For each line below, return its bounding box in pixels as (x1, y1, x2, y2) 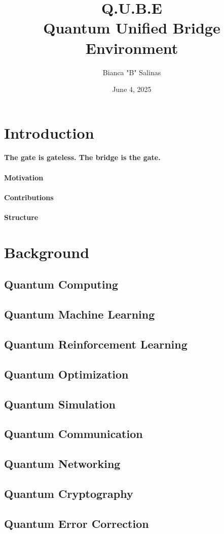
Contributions (4, 192, 54, 202)
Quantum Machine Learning (4, 306, 155, 322)
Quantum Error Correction (4, 515, 149, 531)
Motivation (4, 172, 44, 182)
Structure (4, 212, 39, 223)
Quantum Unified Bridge (43, 17, 220, 38)
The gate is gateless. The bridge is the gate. (4, 152, 161, 163)
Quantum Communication (4, 426, 143, 442)
